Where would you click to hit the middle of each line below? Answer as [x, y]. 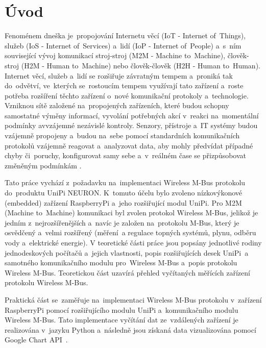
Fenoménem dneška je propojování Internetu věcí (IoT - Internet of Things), [125, 35]
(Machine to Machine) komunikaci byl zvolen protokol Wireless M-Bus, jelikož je [131, 213]
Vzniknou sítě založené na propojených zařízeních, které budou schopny [117, 105]
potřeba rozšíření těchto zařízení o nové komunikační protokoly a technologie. [127, 95]
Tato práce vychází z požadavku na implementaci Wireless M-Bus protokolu [125, 182]
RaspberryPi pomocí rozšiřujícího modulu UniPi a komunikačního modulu [122, 309]
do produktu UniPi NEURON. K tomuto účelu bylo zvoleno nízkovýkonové [124, 193]
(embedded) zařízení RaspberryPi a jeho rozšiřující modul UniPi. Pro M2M [123, 202]
